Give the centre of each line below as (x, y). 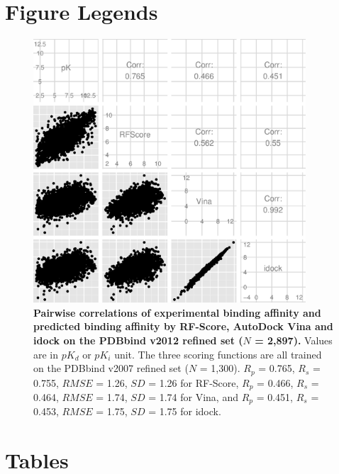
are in (46, 354)
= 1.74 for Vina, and (193, 397)
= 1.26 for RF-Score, (194, 382)
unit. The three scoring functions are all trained (218, 354)
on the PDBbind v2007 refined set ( (111, 368)
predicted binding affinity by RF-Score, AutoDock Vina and (183, 326)
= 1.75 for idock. (185, 411)
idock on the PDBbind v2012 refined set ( (138, 340)
